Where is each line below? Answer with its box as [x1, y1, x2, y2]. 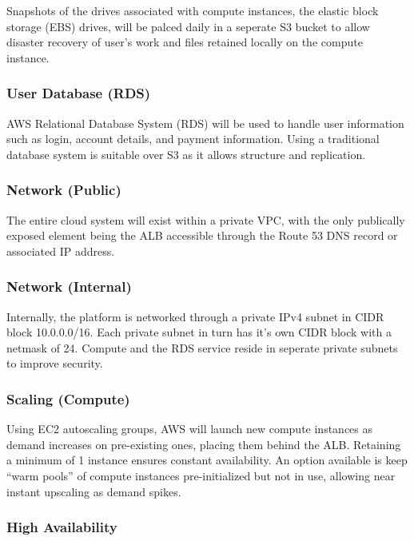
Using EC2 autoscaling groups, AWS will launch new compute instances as [6, 420, 373, 437]
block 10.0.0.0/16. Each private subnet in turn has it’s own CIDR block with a [6, 324, 392, 340]
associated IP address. [6, 242, 115, 259]
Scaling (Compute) [6, 388, 130, 408]
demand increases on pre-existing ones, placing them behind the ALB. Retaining [6, 436, 401, 452]
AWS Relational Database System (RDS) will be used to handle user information [6, 114, 404, 131]
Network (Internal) [6, 276, 132, 296]
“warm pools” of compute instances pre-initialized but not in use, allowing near [6, 467, 396, 483]
